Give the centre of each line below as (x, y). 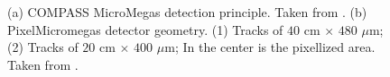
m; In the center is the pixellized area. (270, 47)
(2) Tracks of (43, 47)
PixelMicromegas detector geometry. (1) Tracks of (145, 29)
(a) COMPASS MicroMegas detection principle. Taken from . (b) (187, 12)
